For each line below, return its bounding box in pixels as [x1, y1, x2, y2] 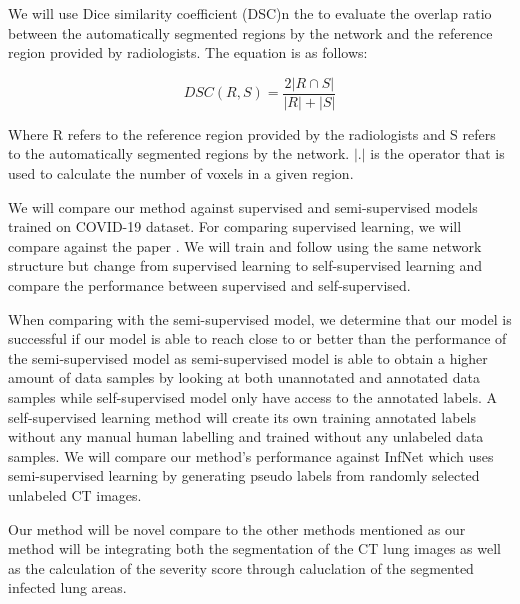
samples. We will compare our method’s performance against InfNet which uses [8, 445, 494, 466]
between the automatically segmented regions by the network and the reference [8, 22, 493, 43]
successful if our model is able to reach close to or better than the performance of [8, 328, 507, 349]
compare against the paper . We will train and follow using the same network [8, 235, 482, 256]
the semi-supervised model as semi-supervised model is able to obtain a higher [8, 347, 488, 368]
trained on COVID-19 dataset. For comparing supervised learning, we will [8, 216, 462, 237]
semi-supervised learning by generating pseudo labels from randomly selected [8, 465, 480, 486]
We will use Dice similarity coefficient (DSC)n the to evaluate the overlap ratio [8, 3, 492, 23]
